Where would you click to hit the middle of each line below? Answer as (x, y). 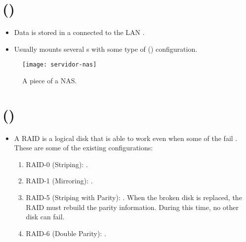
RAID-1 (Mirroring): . (59, 181)
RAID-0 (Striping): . (57, 164)
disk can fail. (45, 217)
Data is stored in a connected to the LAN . (79, 32)
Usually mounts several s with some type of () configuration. (106, 49)
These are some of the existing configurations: (83, 148)
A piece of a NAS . (50, 80)
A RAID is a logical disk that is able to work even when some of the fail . (126, 138)
